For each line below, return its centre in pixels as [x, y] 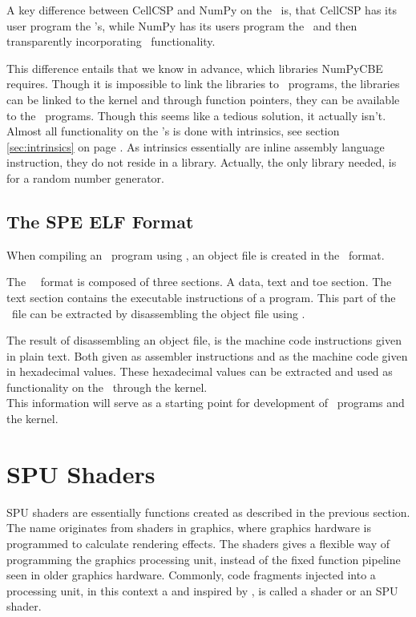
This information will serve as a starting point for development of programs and [206, 403]
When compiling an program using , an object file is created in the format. [196, 254]
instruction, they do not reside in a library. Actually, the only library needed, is [202, 162]
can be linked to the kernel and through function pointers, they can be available [203, 99]
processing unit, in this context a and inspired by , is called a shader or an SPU [202, 590]
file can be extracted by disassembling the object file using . [158, 313]
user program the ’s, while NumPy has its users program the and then [182, 25]
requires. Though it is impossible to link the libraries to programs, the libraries [203, 84]
